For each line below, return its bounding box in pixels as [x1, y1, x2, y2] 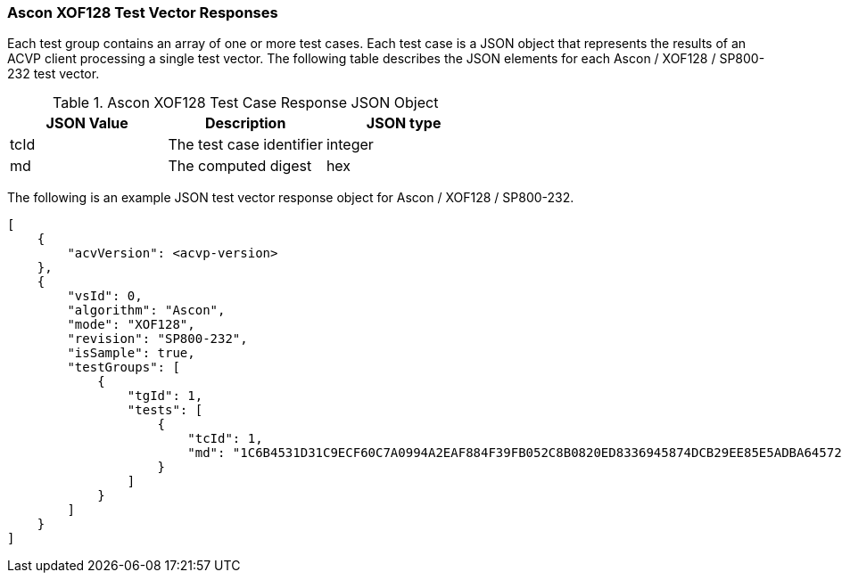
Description [204, 114, 286, 133]
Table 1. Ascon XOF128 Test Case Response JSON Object [52, 94, 439, 112]
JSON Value [45, 114, 128, 133]
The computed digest [168, 157, 312, 176]
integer [326, 135, 374, 154]
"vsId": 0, [67, 289, 143, 304]
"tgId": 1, [127, 388, 203, 404]
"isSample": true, [67, 346, 195, 361]
